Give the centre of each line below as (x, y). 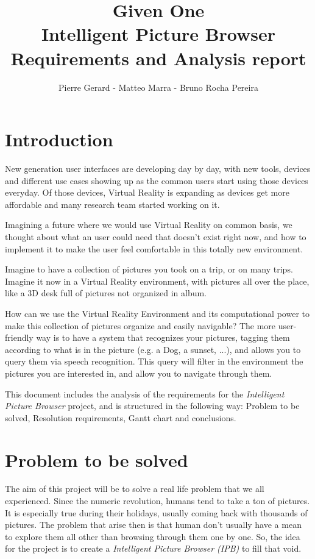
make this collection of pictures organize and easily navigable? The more (140, 325)
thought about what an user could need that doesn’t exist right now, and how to (156, 237)
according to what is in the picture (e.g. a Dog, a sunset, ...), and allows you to (153, 349)
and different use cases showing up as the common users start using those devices (157, 180)
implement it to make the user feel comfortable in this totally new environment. (154, 248)
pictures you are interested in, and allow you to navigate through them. (139, 373)
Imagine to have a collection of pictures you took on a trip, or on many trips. (149, 269)
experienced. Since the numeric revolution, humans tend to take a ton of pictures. (157, 501)
